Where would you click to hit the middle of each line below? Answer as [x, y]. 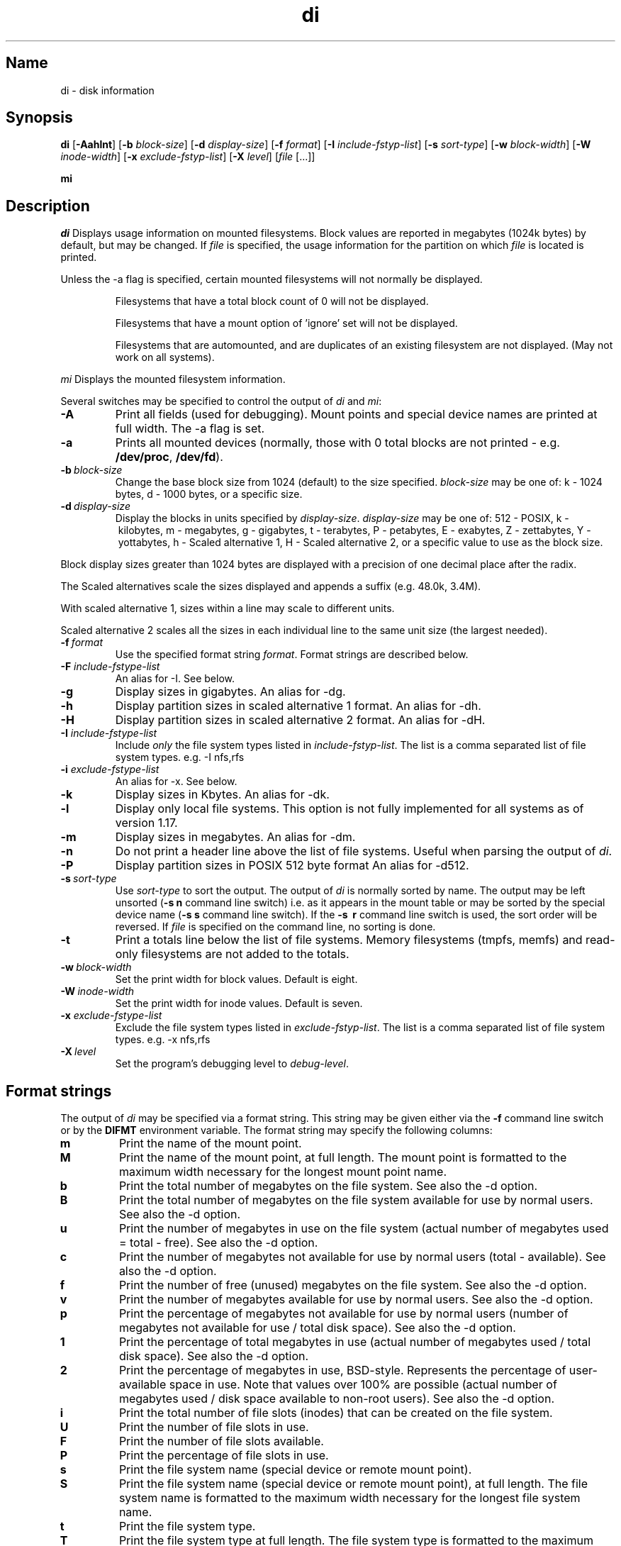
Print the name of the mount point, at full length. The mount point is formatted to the [343, 1158]
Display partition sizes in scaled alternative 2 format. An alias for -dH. [300, 720]
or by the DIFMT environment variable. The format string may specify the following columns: [276, 1130]
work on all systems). [165, 357]
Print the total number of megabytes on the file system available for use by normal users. [356, 1200]
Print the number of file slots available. [221, 1441]
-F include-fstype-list [110, 667]
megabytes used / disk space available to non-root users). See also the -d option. [337, 1399]
